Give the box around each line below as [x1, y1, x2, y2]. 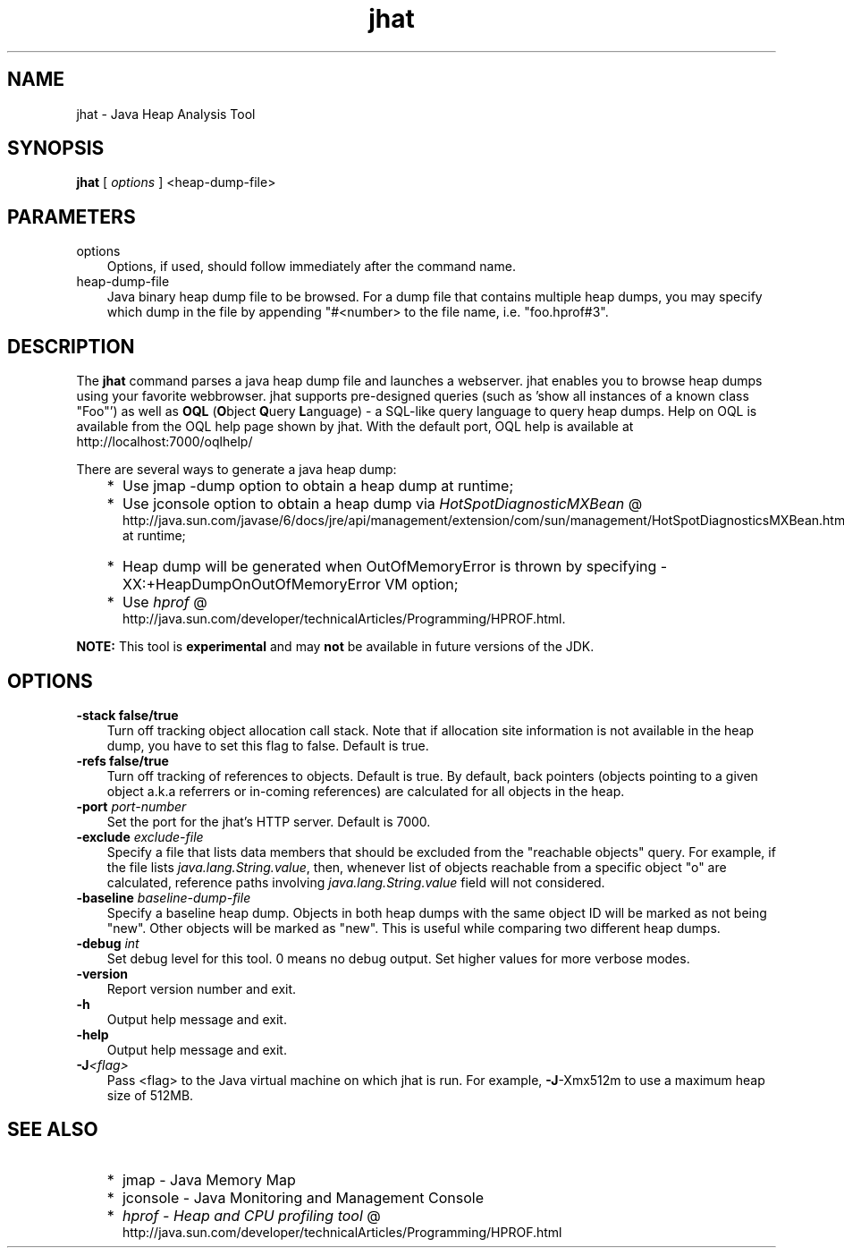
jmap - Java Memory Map [122, 1170, 296, 1189]
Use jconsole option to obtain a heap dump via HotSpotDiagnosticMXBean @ [122, 495, 643, 513]
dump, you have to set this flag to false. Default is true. [106, 737, 429, 753]
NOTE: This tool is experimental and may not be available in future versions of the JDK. [76, 639, 595, 655]
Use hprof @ [122, 593, 207, 612]
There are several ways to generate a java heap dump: [76, 462, 397, 478]
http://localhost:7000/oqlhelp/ [76, 434, 253, 450]
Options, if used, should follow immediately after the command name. [106, 259, 516, 275]
